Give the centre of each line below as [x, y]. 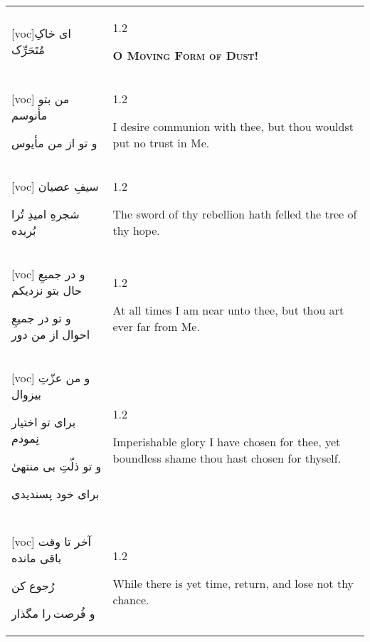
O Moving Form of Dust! [185, 55]
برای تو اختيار [44, 422]
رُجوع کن [33, 585]
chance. [131, 599]
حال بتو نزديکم [47, 290]
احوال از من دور [51, 334]
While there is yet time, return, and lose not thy [233, 583]
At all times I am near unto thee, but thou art [228, 310]
